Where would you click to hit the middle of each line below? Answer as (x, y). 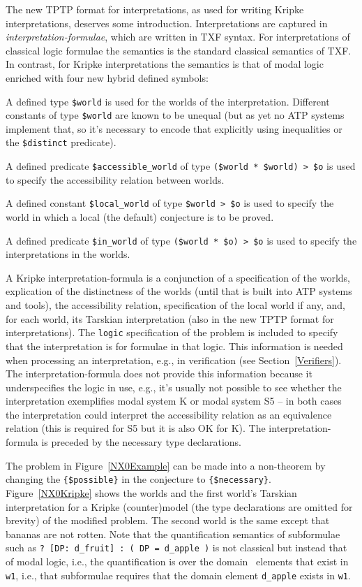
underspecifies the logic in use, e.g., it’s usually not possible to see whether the (174, 387)
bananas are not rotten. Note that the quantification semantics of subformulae (173, 534)
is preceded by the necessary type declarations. (142, 442)
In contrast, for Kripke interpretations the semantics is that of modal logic (165, 64)
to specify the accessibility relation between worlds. (115, 179)
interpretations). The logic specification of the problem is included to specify (172, 332)
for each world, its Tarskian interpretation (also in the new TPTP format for (170, 318)
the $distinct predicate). (61, 142)
